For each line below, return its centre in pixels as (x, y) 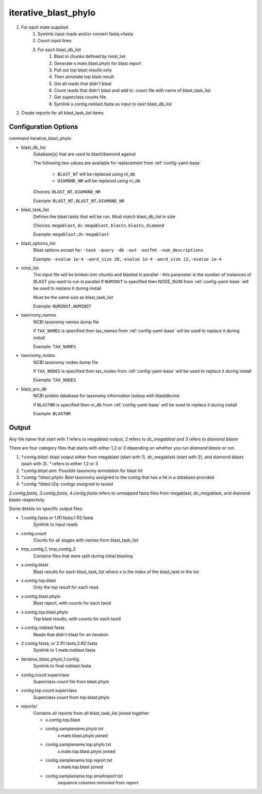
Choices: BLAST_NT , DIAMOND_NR (67, 192)
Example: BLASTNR (52, 414)
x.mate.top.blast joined (80, 767)
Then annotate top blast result (84, 77)
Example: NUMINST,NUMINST (62, 306)
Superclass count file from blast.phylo (71, 682)
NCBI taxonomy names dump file (66, 322)
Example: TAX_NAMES (55, 346)
